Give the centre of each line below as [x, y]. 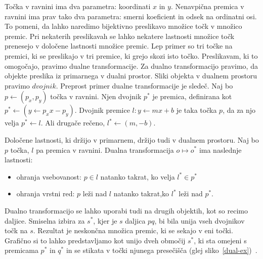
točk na [16, 230]
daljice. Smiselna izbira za [45, 220]
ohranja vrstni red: [46, 193]
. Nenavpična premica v [207, 6]
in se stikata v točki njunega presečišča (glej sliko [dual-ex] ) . [162, 250]
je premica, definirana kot [192, 96]
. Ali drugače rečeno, [73, 123]
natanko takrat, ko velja [138, 176]
